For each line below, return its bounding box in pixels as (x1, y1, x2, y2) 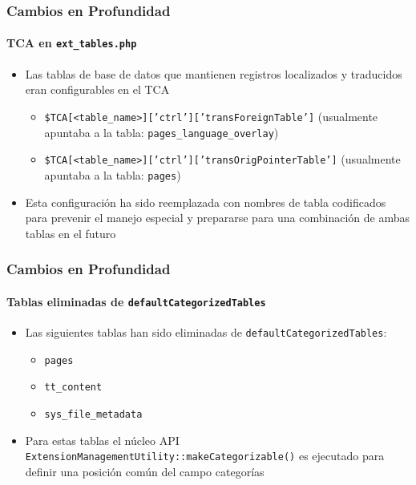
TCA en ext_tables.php (6, 34, 137, 51)
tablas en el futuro (25, 224, 116, 241)
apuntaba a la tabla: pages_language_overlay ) (44, 123, 279, 140)
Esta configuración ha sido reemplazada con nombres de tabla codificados (25, 193, 386, 210)
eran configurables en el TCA (25, 81, 170, 98)
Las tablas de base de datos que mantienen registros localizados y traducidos (25, 65, 402, 82)
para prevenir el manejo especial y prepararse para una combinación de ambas (25, 209, 410, 226)
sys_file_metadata (44, 408, 143, 420)
